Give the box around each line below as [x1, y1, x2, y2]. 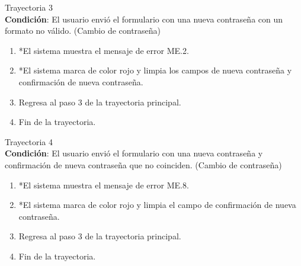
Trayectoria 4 [5, 135, 53, 148]
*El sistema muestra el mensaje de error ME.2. [18, 44, 189, 56]
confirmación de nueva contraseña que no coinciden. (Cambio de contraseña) [5, 158, 282, 171]
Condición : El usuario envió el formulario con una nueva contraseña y [5, 147, 263, 159]
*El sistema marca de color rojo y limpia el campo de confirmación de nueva [18, 198, 296, 211]
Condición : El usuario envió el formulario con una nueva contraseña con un [5, 12, 283, 25]
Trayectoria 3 [5, 1, 53, 13]
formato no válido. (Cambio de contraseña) [5, 24, 161, 37]
